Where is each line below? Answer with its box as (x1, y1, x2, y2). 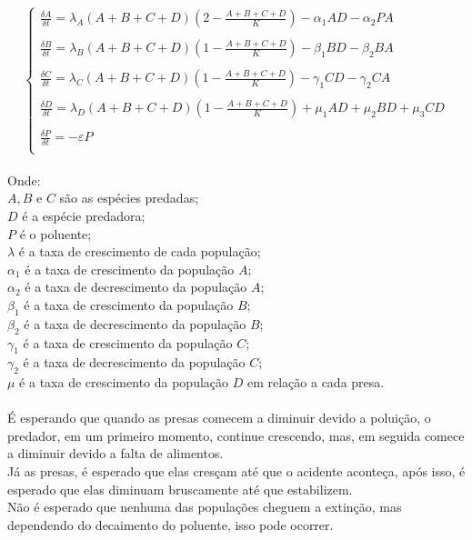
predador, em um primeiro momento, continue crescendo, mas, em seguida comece (7, 425, 465, 445)
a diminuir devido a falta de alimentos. (7, 444, 224, 463)
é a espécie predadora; (22, 205, 146, 225)
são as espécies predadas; (59, 188, 199, 207)
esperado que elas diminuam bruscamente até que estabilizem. (7, 479, 353, 498)
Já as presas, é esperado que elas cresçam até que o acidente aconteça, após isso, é (7, 462, 466, 481)
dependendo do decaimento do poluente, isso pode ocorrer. (7, 515, 334, 534)
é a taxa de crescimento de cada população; (18, 242, 261, 261)
